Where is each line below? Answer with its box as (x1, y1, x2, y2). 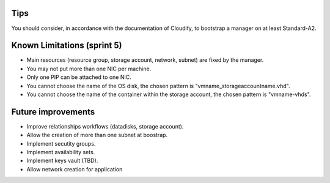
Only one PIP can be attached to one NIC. (26, 73, 131, 81)
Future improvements (11, 106, 95, 117)
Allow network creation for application (26, 165, 123, 173)
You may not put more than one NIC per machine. (26, 65, 152, 72)
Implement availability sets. (26, 149, 95, 156)
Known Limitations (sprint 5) (11, 40, 122, 51)
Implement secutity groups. (26, 140, 96, 147)
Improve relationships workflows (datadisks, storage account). (26, 122, 184, 130)
